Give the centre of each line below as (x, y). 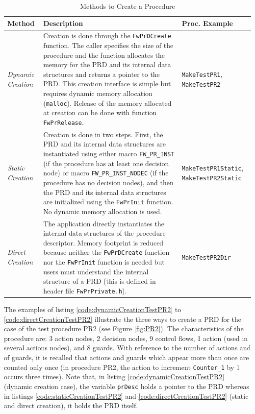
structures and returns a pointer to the (102, 74)
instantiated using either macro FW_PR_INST (109, 153)
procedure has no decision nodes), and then (108, 182)
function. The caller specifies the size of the (108, 45)
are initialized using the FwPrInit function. (108, 202)
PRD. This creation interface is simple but (107, 84)
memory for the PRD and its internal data (107, 64)
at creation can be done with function (100, 112)
